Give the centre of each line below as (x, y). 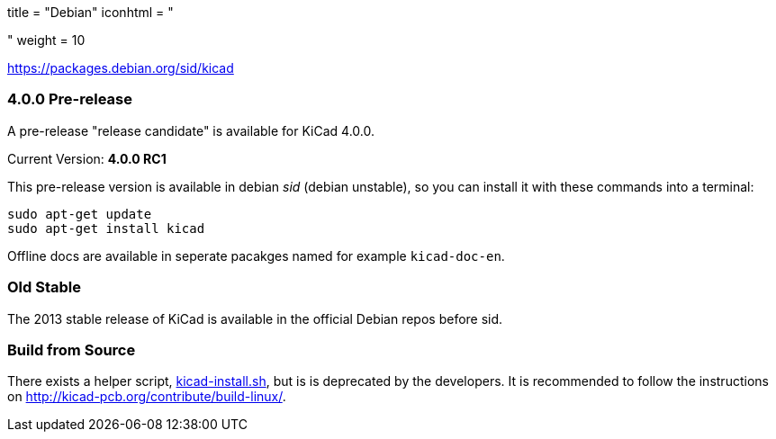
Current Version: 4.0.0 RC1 (87, 158)
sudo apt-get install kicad (106, 228)
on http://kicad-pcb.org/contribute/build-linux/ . (147, 397)
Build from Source (72, 349)
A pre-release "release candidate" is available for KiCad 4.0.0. (191, 130)
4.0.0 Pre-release (70, 99)
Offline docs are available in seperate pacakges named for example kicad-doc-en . (256, 255)
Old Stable (44, 287)
